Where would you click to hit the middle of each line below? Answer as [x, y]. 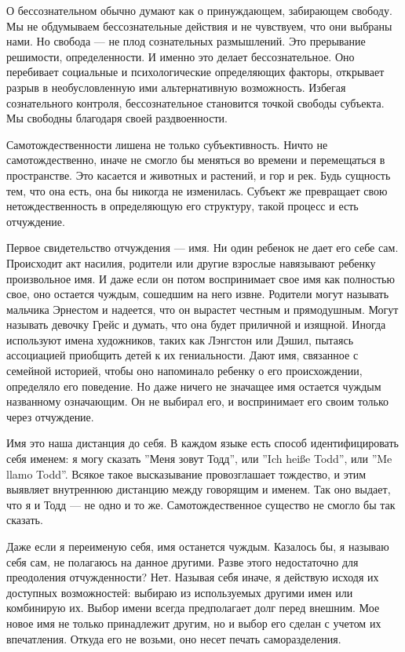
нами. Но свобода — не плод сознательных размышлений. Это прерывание [186, 41]
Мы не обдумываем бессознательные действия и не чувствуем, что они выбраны [199, 25]
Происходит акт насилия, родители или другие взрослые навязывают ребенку [191, 262]
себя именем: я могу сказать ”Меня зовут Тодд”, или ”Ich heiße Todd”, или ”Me [199, 459]
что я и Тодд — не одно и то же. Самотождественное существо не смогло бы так [201, 504]
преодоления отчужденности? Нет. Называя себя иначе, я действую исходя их [193, 577]
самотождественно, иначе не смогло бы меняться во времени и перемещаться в [196, 160]
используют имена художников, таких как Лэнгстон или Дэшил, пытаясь [180, 339]
